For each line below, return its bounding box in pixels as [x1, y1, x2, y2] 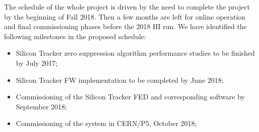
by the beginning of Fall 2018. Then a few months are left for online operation [4, 11, 246, 22]
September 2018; [16, 101, 67, 111]
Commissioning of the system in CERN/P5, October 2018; [16, 118, 197, 128]
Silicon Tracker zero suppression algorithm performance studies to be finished [16, 48, 255, 58]
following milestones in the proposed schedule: [4, 31, 146, 41]
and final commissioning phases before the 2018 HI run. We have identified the [4, 21, 247, 32]
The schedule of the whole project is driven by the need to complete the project [4, 2, 250, 12]
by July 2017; [16, 57, 58, 68]
